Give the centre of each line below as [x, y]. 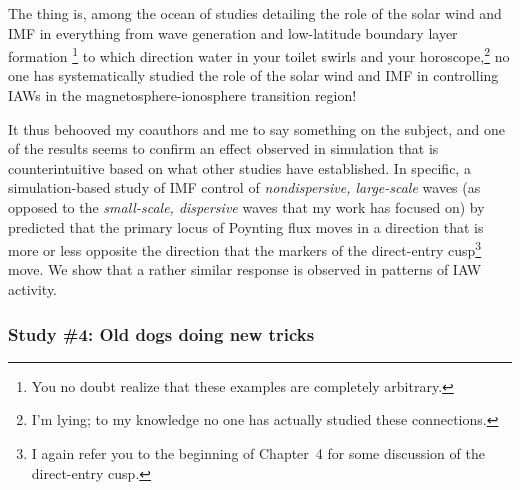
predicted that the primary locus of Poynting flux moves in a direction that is [246, 226]
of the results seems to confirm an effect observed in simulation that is [223, 148]
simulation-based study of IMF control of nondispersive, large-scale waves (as [244, 187]
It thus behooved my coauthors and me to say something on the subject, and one [257, 128]
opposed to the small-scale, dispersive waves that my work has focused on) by [246, 207]
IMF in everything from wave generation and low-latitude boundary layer [233, 32]
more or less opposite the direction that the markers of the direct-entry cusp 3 [245, 248]
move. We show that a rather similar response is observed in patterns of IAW [245, 269]
